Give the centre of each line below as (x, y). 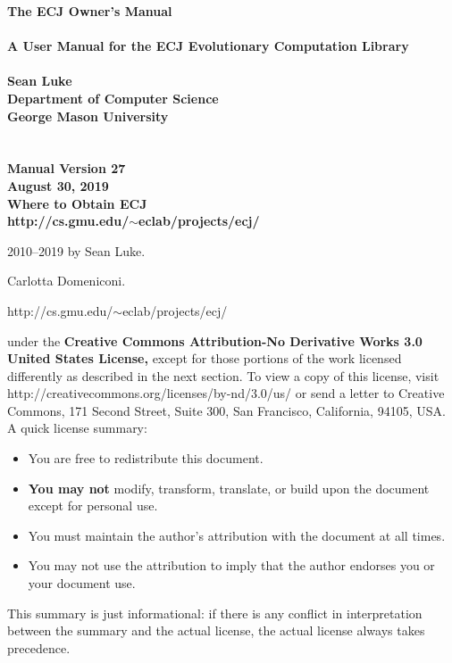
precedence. (39, 647)
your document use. (82, 583)
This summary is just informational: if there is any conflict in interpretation (215, 613)
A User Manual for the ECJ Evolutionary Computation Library (208, 46)
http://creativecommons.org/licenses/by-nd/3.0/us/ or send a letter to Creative (226, 393)
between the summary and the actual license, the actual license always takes (216, 630)
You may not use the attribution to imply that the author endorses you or (231, 565)
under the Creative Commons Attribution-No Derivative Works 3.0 (215, 340)
